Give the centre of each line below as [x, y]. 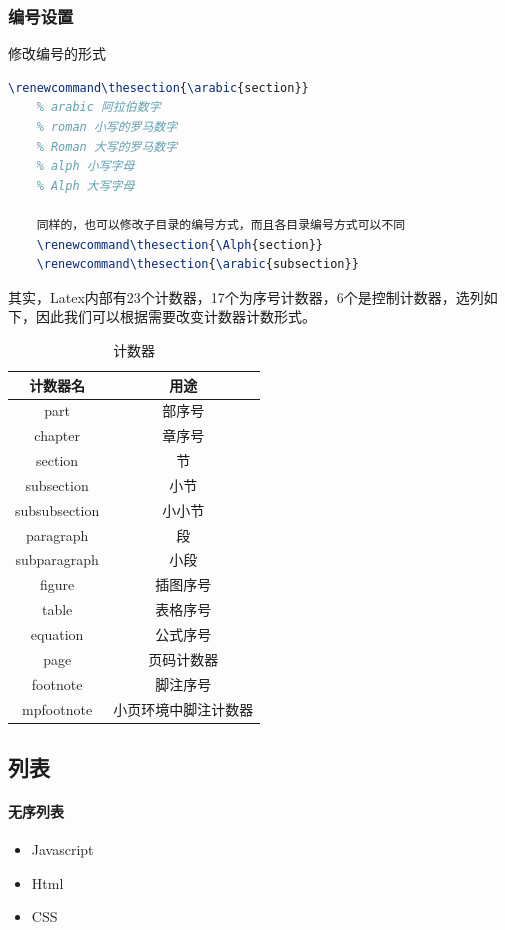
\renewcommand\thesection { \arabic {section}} [158, 87]
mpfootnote [57, 708]
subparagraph [57, 559]
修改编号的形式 [57, 53]
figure [57, 584]
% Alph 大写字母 [85, 185]
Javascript [62, 849]
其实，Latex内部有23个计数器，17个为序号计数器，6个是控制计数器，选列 [246, 296]
